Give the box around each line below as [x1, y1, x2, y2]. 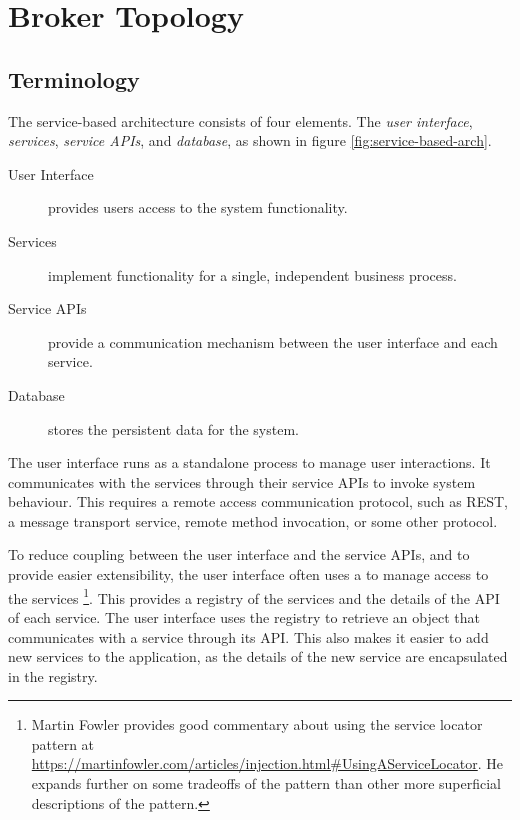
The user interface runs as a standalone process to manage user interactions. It [8, 452, 491, 473]
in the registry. [8, 665, 98, 686]
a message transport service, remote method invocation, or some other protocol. [8, 510, 498, 531]
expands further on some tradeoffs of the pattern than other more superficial [31, 773, 502, 794]
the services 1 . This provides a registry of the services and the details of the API [8, 584, 500, 608]
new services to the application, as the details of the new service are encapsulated [8, 646, 508, 667]
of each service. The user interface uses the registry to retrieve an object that [8, 606, 480, 627]
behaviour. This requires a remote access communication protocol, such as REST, [8, 491, 508, 512]
